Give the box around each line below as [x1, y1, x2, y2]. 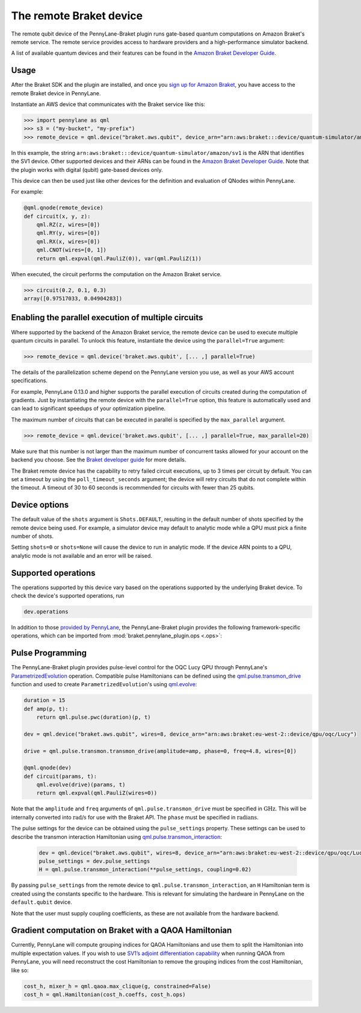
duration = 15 [23, 697, 66, 704]
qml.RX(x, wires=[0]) [36, 238, 100, 245]
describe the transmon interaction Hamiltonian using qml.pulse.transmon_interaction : [11, 833, 223, 841]
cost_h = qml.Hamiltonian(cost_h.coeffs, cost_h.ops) [23, 991, 186, 998]
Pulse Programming [11, 648, 87, 658]
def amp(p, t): [23, 705, 69, 712]
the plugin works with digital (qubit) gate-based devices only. [11, 166, 164, 173]
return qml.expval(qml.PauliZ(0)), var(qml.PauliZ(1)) [36, 255, 202, 262]
